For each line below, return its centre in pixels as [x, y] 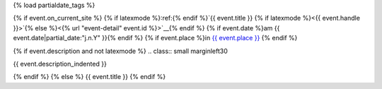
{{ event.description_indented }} [60, 64]
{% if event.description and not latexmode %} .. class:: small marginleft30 [120, 51]
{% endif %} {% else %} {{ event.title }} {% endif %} [89, 77]
